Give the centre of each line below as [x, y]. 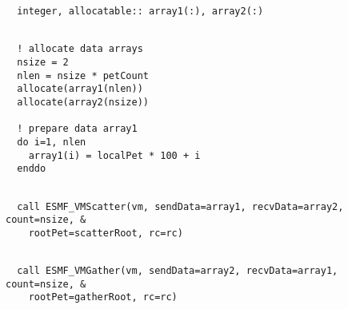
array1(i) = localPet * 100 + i [114, 155]
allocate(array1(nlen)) [80, 89]
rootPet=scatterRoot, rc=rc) [106, 233]
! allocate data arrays [80, 49]
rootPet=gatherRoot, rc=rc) [103, 297]
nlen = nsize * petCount [83, 75]
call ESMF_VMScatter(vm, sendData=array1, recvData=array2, [180, 206]
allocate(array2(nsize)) [83, 102]
